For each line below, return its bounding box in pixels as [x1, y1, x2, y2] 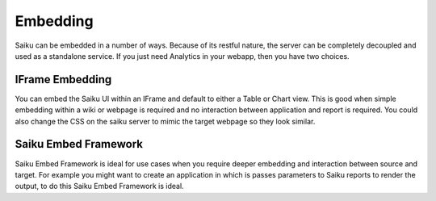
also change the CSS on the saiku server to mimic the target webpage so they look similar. [15, 116, 316, 126]
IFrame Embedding [15, 73, 112, 86]
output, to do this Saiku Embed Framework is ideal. [15, 182, 185, 191]
